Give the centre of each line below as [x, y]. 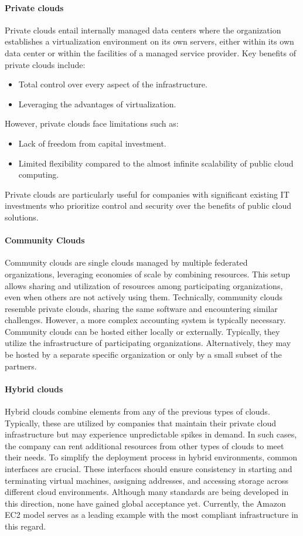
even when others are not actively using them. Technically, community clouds [144, 297]
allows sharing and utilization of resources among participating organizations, [144, 285]
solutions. [22, 217]
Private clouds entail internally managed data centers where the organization [143, 30]
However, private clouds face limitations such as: [92, 123]
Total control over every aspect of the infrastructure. [113, 84]
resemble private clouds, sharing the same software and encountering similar [141, 308]
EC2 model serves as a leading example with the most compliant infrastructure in [151, 515]
